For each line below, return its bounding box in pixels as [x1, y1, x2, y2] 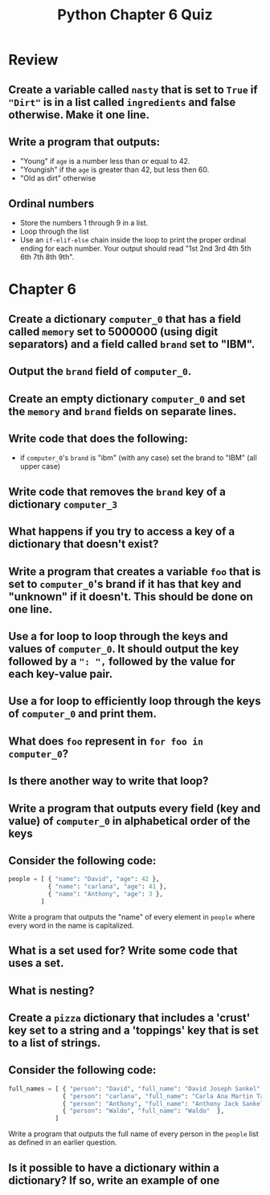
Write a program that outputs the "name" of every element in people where [8, 912, 256, 921]
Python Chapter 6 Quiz [57, 6, 213, 24]
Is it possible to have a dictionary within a [8, 1160, 219, 1174]
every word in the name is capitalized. [8, 920, 134, 930]
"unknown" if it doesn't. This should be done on [8, 589, 253, 603]
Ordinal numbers [8, 197, 95, 210]
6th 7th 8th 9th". [19, 252, 75, 262]
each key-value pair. [8, 667, 113, 680]
